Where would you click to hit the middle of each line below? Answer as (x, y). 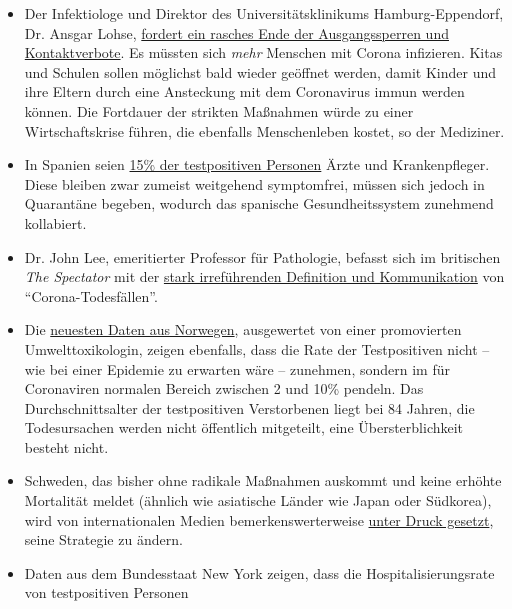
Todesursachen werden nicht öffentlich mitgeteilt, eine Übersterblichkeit (244, 427)
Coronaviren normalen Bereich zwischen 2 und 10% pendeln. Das (224, 388)
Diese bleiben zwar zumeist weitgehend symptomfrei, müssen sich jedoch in (254, 183)
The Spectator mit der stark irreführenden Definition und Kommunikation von (264, 276)
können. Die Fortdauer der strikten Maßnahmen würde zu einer (219, 110)
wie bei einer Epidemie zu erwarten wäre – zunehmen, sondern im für (237, 368)
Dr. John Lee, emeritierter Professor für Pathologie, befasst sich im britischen (262, 256)
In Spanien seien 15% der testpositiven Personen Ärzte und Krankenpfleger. (257, 164)
